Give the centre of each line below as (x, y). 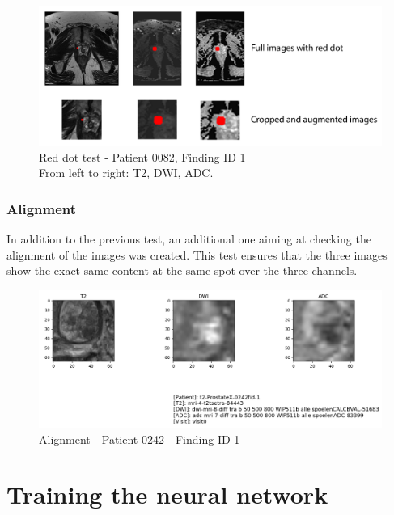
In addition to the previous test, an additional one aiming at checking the (189, 239)
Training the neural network (167, 494)
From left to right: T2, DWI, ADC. (126, 173)
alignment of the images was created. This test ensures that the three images (197, 254)
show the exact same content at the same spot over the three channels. (182, 270)
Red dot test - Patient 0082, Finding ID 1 (142, 156)
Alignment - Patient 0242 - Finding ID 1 (140, 439)
